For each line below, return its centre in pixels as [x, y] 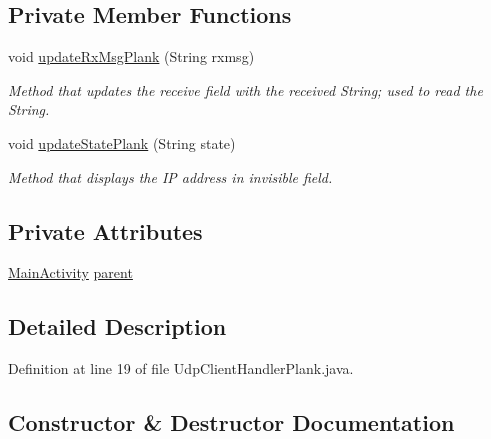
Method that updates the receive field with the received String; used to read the [245, 89]
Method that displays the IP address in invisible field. [170, 176]
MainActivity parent [70, 272]
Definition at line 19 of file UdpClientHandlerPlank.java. [181, 368]
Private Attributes [105, 230]
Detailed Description [117, 326]
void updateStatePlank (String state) [122, 142]
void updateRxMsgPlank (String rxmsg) [131, 56]
